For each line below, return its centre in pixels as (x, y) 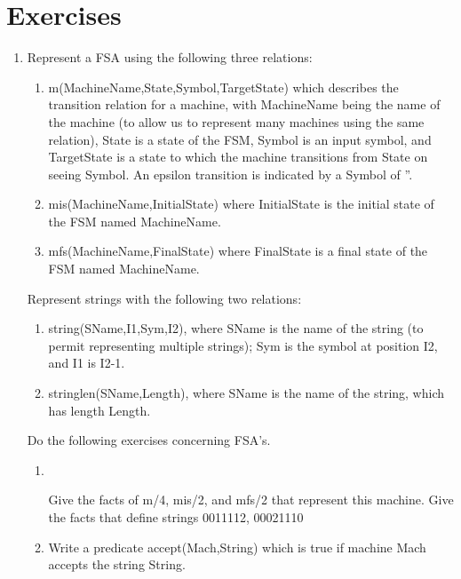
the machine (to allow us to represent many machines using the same (236, 121)
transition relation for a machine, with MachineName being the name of (244, 104)
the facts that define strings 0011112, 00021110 (176, 517)
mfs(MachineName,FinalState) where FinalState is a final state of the (238, 251)
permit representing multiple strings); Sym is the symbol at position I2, (243, 345)
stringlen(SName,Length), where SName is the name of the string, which (246, 393)
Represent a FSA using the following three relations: (170, 57)
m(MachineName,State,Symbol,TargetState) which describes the (223, 87)
